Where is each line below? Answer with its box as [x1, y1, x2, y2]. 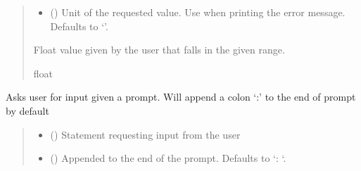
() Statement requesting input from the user [50, 127, 241, 141]
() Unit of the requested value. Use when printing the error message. [50, 5, 346, 19]
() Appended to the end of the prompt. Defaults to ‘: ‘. [50, 151, 286, 165]
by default [6, 103, 49, 118]
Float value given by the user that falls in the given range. [33, 42, 285, 57]
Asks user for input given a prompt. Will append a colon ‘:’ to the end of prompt [6, 89, 356, 104]
